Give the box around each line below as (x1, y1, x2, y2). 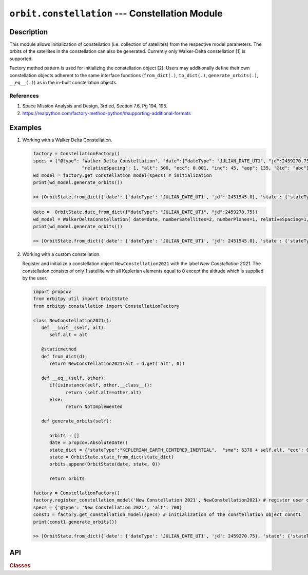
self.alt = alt (49, 332, 88, 338)
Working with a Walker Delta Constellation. (22, 137, 112, 143)
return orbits (49, 476, 85, 481)
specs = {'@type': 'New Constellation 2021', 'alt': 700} (33, 504, 182, 510)
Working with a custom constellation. (22, 251, 101, 257)
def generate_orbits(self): (41, 418, 112, 424)
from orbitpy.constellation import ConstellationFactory (33, 303, 180, 309)
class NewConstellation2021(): (33, 318, 112, 323)
